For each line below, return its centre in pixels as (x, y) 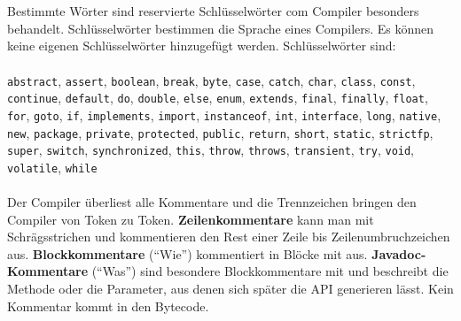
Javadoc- (399, 253)
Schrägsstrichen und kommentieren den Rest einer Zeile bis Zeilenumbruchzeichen (229, 237)
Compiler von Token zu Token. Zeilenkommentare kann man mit (191, 219)
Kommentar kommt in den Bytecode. (108, 306)
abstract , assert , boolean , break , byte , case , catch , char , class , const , (211, 80)
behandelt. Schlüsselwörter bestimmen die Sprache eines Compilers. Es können (221, 28)
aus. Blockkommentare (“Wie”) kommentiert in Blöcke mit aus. (188, 253)
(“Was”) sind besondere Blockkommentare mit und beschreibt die (270, 271)
